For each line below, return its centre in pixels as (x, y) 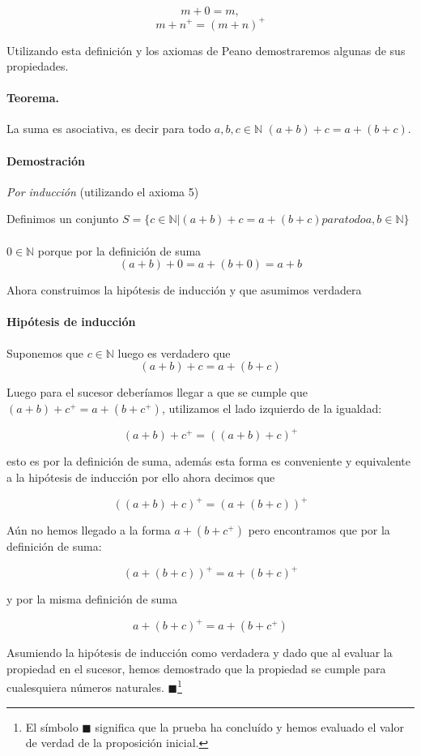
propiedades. (38, 66)
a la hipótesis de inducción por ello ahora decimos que (141, 477)
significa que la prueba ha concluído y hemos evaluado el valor (249, 726)
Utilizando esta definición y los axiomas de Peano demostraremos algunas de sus (206, 50)
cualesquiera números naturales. (85, 687)
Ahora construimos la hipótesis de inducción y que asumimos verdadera (184, 290)
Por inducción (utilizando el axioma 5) (103, 191)
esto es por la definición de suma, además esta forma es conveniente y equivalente (209, 461)
